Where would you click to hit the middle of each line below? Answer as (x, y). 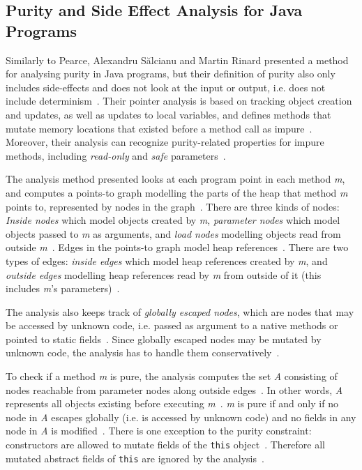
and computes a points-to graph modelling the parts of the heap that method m (177, 192)
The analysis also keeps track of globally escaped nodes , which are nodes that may (180, 311)
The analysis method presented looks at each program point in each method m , (175, 179)
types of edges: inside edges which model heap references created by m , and (167, 260)
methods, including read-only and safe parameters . (116, 155)
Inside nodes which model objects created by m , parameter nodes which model (173, 220)
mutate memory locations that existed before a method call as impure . (159, 128)
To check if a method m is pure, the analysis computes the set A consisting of (172, 376)
